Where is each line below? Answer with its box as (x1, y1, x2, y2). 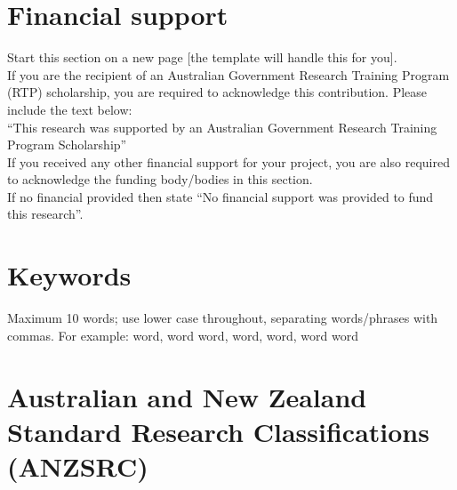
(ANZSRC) (7, 447, 148, 484)
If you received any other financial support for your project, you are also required (7, 152, 450, 171)
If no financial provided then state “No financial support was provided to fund (7, 187, 434, 205)
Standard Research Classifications (7, 413, 429, 449)
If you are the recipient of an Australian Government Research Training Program (7, 65, 450, 84)
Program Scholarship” (7, 135, 127, 154)
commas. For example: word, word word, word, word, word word (7, 325, 358, 344)
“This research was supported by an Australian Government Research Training (7, 117, 437, 136)
